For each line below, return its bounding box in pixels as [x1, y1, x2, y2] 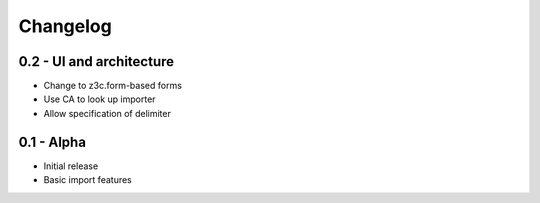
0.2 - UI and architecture [18, 53, 175, 70]
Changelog [18, 15, 112, 37]
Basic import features [43, 174, 132, 186]
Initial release [43, 160, 99, 172]
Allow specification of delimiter [43, 107, 172, 119]
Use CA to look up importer [43, 93, 156, 105]
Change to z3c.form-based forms [43, 80, 182, 92]
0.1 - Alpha [18, 133, 87, 150]
